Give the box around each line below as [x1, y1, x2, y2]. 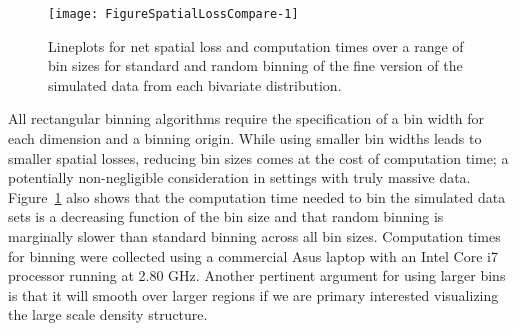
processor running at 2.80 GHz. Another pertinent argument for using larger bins [8, 265, 506, 286]
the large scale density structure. [8, 304, 208, 325]
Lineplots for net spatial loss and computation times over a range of [48, 35, 464, 56]
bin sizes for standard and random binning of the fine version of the [48, 55, 463, 76]
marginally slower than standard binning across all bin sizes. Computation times [8, 226, 501, 246]
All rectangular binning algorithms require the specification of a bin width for [8, 108, 485, 129]
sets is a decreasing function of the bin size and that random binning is [8, 206, 444, 227]
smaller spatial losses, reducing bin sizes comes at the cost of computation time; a [8, 147, 509, 168]
